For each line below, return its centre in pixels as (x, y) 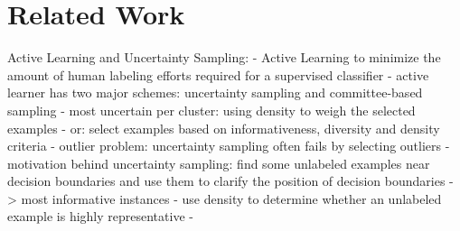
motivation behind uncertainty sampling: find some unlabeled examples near (219, 163)
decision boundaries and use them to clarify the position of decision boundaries (226, 181)
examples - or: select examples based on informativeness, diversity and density (224, 128)
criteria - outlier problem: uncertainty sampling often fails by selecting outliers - (229, 146)
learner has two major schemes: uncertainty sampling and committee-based (215, 92)
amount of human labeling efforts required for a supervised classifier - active (218, 74)
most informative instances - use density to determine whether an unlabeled (231, 198)
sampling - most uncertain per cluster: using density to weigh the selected (211, 110)
